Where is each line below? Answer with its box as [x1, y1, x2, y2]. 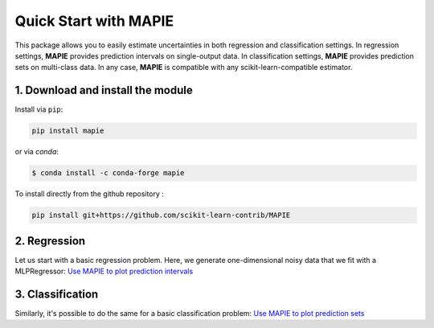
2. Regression [14, 234, 86, 248]
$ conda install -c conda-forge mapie [31, 169, 185, 178]
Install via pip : [14, 105, 63, 114]
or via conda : [14, 147, 59, 157]
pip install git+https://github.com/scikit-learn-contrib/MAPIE [31, 211, 291, 220]
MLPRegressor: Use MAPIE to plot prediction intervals [14, 266, 194, 277]
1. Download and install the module [14, 84, 193, 97]
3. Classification [14, 287, 99, 301]
